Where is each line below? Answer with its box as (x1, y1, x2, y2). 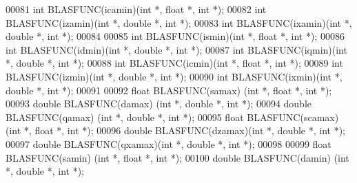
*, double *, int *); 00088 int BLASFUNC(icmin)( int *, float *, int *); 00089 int (6, 56, 343, 70)
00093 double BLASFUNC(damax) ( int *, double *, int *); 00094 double (6, 96, 312, 111)
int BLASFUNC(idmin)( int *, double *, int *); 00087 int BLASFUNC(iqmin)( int (6, 42, 347, 56)
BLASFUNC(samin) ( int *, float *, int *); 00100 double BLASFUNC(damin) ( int (6, 150, 349, 164)
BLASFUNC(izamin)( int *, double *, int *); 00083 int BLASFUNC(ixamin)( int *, (6, 15, 352, 30)
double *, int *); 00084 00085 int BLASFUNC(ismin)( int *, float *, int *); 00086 (6, 29, 345, 43)
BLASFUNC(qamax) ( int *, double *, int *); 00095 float (6, 109, 244, 124)
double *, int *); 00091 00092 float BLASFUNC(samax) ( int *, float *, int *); (6, 83, 332, 97)
